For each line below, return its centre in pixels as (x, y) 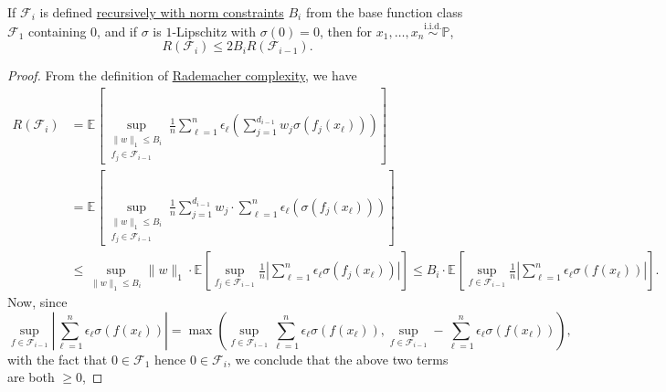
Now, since (37, 302)
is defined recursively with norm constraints (162, 12)
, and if (117, 31)
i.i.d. (433, 27)
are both (31, 377)
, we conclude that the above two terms (338, 359)
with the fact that (58, 359)
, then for (346, 31)
